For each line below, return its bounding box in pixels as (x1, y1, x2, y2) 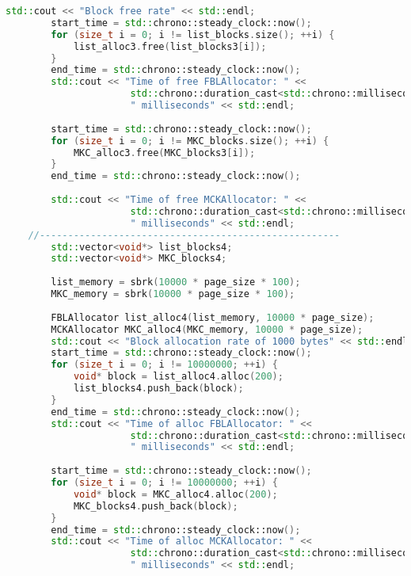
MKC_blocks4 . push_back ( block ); (73, 500, 238, 512)
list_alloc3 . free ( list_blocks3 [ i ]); (73, 40, 267, 52)
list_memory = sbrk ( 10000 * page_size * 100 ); (51, 277, 301, 288)
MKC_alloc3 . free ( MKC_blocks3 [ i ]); (73, 147, 256, 158)
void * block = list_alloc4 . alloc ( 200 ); (73, 371, 284, 383)
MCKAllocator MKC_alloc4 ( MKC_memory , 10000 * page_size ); (51, 323, 363, 335)
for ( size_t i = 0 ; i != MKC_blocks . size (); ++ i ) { (51, 135, 329, 147)
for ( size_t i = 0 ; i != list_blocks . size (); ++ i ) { (51, 29, 335, 40)
